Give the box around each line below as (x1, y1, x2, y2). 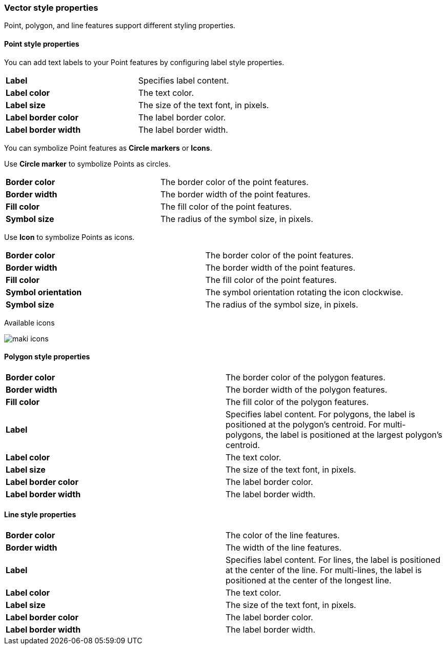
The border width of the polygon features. (226, 384, 388, 395)
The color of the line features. (226, 530, 340, 541)
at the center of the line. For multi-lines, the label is (226, 565, 422, 576)
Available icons (4, 318, 55, 327)
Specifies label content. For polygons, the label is (226, 409, 415, 419)
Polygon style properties (4, 352, 90, 361)
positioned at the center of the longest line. (226, 575, 392, 586)
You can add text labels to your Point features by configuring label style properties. (4, 57, 285, 67)
